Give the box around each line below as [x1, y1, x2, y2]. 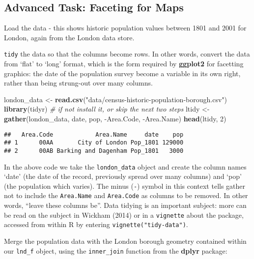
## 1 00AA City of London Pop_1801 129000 [4, 139, 184, 146]
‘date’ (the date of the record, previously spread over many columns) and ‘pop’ [4, 171, 242, 181]
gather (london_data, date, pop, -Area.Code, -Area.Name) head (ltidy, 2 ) [4, 114, 226, 124]
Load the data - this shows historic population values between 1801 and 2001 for [4, 23, 247, 33]
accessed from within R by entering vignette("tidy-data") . [4, 219, 188, 230]
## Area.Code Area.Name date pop [4, 131, 184, 138]
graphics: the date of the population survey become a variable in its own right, [4, 68, 241, 78]
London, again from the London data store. [4, 32, 135, 42]
